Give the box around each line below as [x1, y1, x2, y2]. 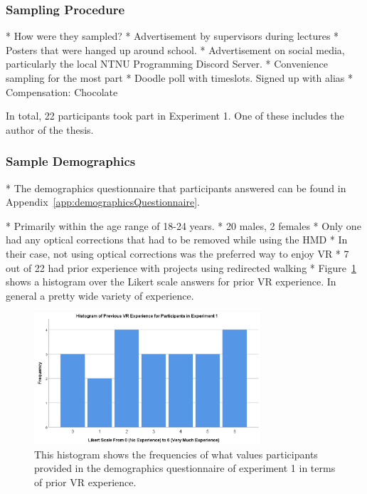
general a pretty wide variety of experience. [6, 288, 194, 303]
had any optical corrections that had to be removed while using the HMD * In [6, 232, 348, 247]
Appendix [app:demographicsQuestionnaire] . [6, 194, 200, 209]
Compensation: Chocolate [6, 84, 118, 99]
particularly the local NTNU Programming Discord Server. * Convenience [6, 56, 329, 71]
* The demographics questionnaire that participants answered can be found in [6, 180, 346, 195]
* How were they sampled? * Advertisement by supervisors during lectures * [6, 28, 339, 43]
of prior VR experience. [34, 474, 137, 489]
